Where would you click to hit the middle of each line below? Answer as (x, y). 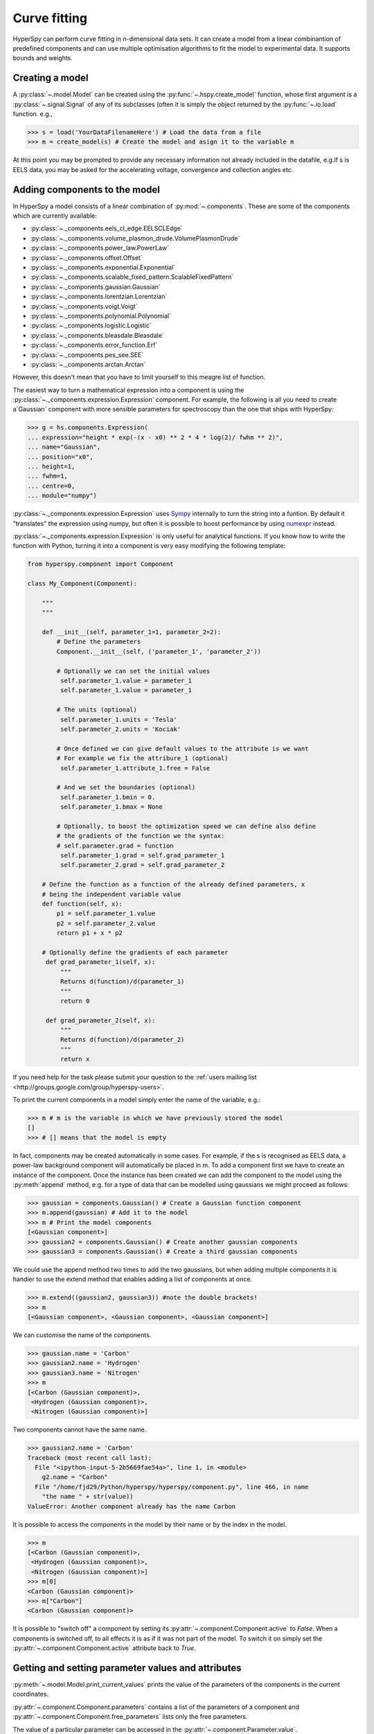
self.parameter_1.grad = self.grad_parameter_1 (142, 856)
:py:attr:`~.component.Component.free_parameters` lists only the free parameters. (130, 1717)
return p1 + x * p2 (89, 933)
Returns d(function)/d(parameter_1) (122, 982)
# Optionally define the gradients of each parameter (135, 952)
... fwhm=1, (48, 476)
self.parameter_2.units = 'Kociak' (121, 729)
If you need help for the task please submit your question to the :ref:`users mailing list (135, 1077)
